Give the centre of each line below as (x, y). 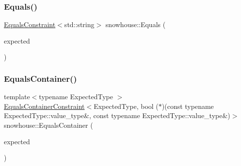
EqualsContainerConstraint (44, 106)
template (17, 97)
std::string (79, 24)
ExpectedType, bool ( (126, 106)
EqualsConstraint (30, 24)
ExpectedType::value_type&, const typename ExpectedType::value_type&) (117, 115)
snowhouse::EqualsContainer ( (48, 125)
